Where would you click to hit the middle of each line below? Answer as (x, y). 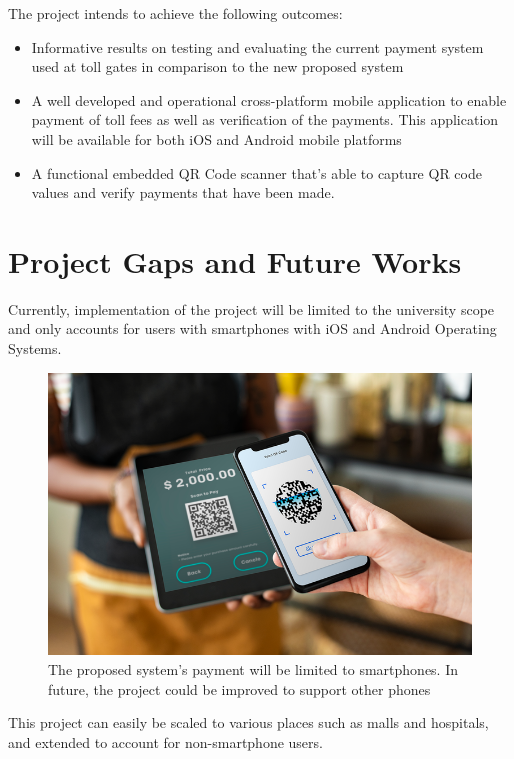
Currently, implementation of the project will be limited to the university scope (251, 308)
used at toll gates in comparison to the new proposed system (217, 66)
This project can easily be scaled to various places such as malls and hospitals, (248, 722)
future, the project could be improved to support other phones (239, 688)
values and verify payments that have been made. (183, 192)
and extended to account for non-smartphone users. (165, 741)
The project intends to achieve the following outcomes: (175, 13)
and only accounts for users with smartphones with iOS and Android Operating (252, 328)
